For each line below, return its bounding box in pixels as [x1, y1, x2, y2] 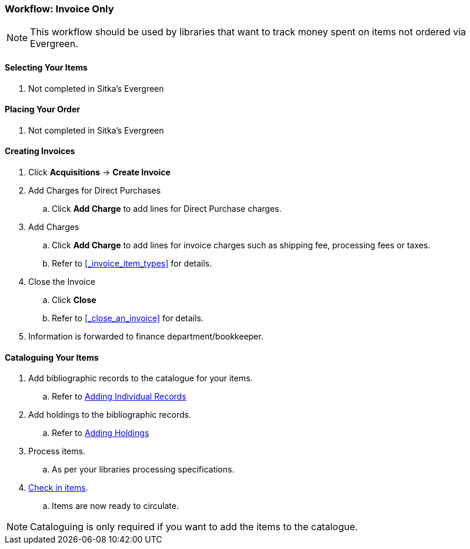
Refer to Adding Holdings [52, 428, 149, 438]
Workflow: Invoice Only [5, 3, 114, 15]
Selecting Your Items [5, 62, 88, 72]
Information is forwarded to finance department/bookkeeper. [28, 331, 264, 342]
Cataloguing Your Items [5, 352, 99, 362]
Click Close [52, 295, 96, 305]
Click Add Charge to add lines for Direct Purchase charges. [52, 204, 282, 214]
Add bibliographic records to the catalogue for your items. [28, 373, 253, 384]
